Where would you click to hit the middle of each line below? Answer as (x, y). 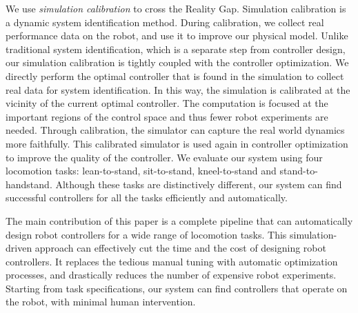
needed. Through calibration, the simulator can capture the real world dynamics (175, 130)
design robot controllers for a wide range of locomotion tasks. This (146, 234)
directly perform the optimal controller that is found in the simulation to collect (175, 75)
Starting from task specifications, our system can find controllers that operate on (177, 288)
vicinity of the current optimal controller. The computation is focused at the (167, 103)
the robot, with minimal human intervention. (101, 302)
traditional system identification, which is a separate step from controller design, (176, 49)
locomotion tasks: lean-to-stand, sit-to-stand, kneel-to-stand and (141, 171)
